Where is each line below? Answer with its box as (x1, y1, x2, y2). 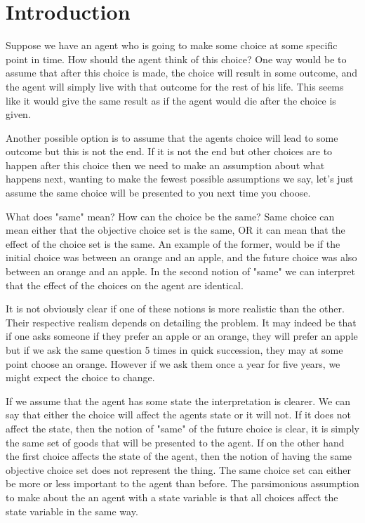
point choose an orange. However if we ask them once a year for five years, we (6, 356, 340, 371)
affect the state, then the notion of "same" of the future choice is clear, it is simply (6, 421, 359, 435)
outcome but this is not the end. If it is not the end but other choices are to (6, 144, 333, 159)
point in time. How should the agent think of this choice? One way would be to (6, 51, 347, 66)
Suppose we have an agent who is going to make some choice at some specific (6, 38, 338, 53)
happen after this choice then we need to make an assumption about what (6, 157, 325, 172)
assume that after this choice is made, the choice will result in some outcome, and (6, 65, 357, 80)
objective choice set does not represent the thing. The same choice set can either (6, 462, 351, 477)
